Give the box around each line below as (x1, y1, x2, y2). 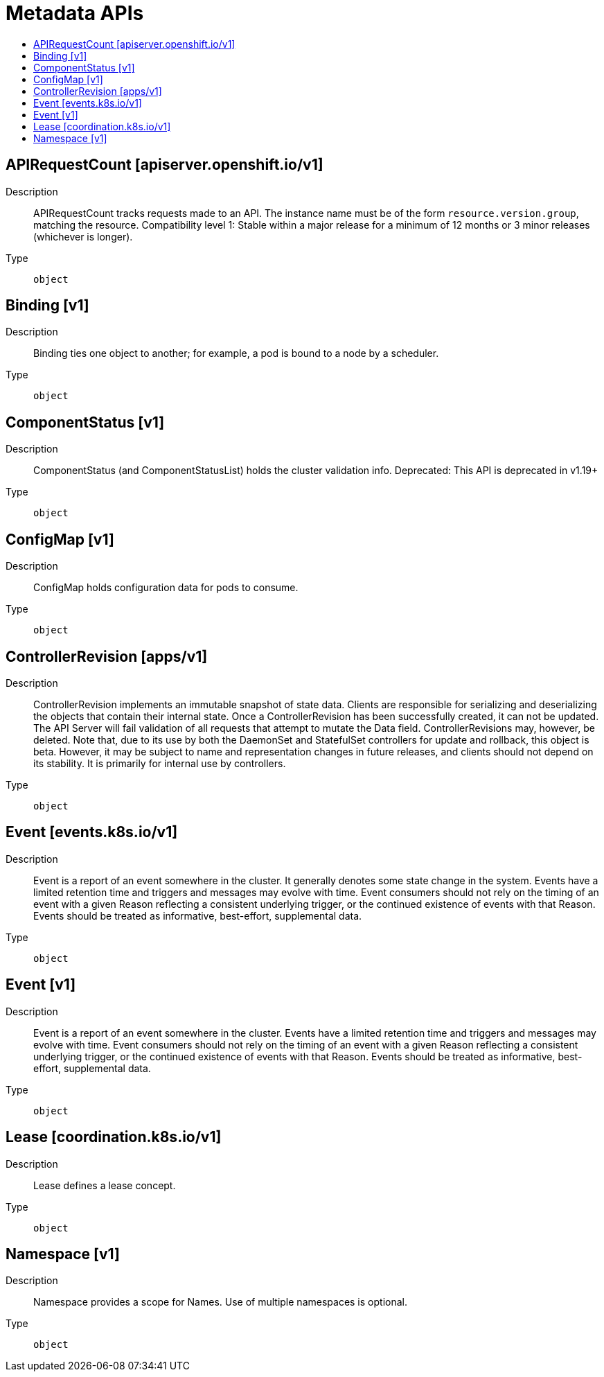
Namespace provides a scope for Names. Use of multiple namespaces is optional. (33, 1296, 407, 1308)
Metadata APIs (6, 1, 144, 25)
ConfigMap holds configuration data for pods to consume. (33, 581, 299, 594)
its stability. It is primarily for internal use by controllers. (33, 757, 286, 769)
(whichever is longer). (33, 230, 133, 243)
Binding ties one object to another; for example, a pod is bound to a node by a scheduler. (33, 347, 439, 360)
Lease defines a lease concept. (33, 1179, 176, 1191)
